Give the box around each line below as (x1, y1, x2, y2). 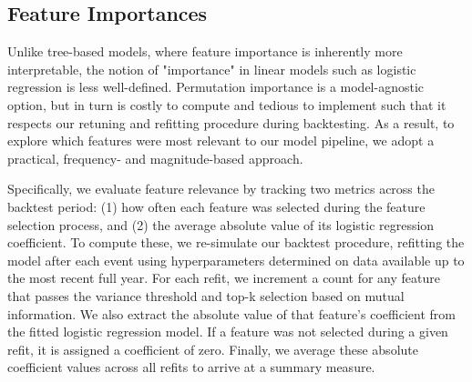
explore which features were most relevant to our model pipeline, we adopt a (7, 131, 435, 150)
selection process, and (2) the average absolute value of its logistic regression (7, 215, 435, 234)
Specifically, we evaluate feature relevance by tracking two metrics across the (7, 179, 435, 198)
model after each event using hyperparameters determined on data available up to (7, 250, 465, 269)
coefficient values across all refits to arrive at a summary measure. (7, 357, 375, 377)
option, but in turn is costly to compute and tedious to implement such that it (7, 95, 446, 114)
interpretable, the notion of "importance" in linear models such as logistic (7, 59, 416, 78)
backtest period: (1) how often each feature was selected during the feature (7, 196, 426, 216)
